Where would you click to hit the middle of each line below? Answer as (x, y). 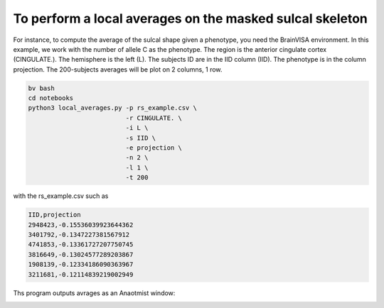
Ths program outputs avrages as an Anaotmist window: (94, 293)
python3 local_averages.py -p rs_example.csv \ (112, 108)
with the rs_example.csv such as (61, 196)
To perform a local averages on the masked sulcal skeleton (190, 18)
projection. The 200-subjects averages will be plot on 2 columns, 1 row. (118, 69)
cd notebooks (51, 98)
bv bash (41, 88)
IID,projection (54, 215)
